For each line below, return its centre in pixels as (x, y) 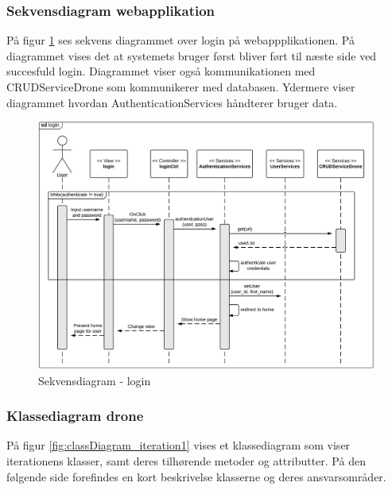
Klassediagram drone (75, 416)
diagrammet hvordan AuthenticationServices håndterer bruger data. (172, 102)
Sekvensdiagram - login (95, 380)
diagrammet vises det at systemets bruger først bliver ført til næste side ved (192, 55)
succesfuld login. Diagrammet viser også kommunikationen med (161, 71)
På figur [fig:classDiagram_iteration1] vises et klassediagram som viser (179, 445)
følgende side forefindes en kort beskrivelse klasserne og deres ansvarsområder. (196, 476)
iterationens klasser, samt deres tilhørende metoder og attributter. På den (186, 460)
